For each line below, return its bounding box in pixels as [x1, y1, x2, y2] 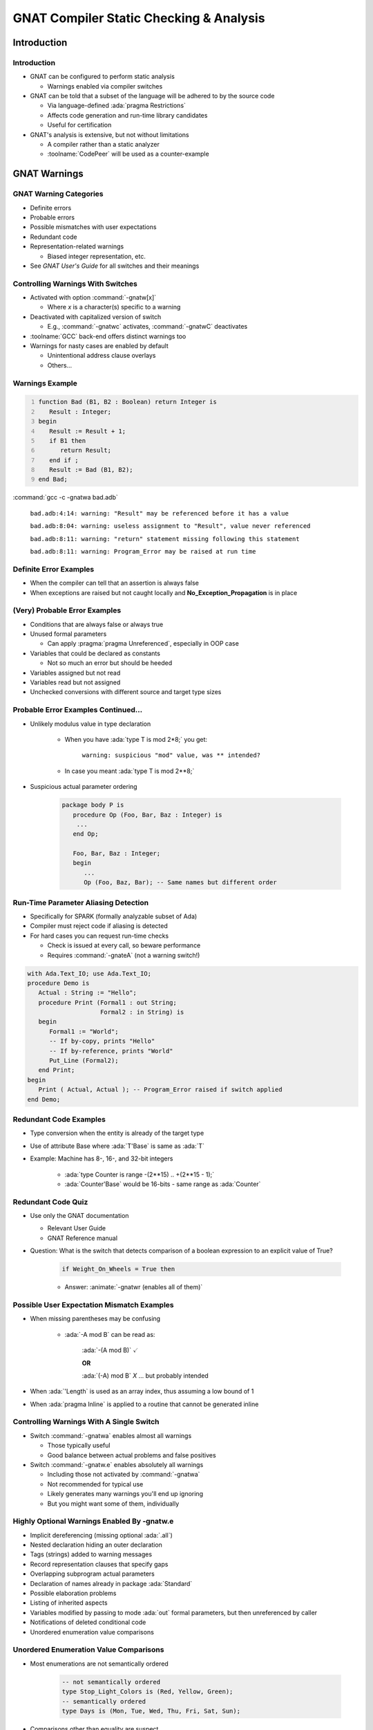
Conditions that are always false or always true [30, 620, 164, 628]
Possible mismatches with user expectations [30, 223, 157, 231]
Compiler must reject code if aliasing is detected [30, 922, 169, 930]
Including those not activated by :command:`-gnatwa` [47, 1470, 200, 1479]
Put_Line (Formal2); [49, 1057, 119, 1065]
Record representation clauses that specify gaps [30, 1560, 169, 1568]
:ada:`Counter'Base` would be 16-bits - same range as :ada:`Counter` [64, 1180, 261, 1188]
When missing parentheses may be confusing [30, 1315, 161, 1323]
